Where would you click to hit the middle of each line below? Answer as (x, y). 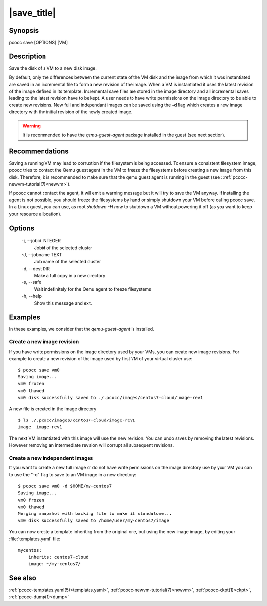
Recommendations (39, 151)
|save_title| (33, 13)
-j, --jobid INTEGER (41, 241)
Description (28, 56)
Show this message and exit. (63, 303)
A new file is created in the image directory (53, 409)
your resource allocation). (35, 214)
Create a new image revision (44, 342)
